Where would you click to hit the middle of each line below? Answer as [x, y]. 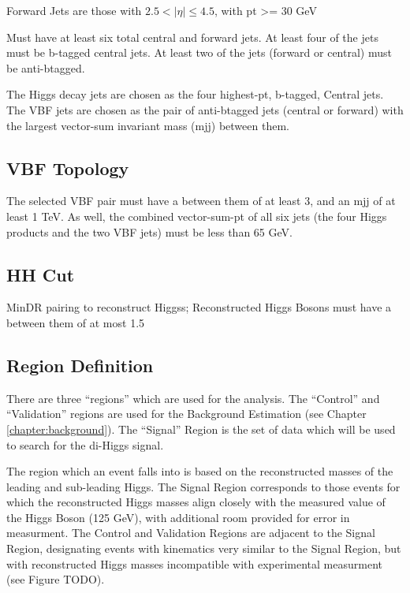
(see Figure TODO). [56, 579]
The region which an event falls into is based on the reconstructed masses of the [200, 471]
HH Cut [41, 274]
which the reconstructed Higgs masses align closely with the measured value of [196, 502]
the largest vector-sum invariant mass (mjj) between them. [148, 125]
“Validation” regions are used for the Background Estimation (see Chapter [186, 414]
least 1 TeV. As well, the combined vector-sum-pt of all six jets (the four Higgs [197, 216]
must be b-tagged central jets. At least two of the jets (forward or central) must [199, 52]
